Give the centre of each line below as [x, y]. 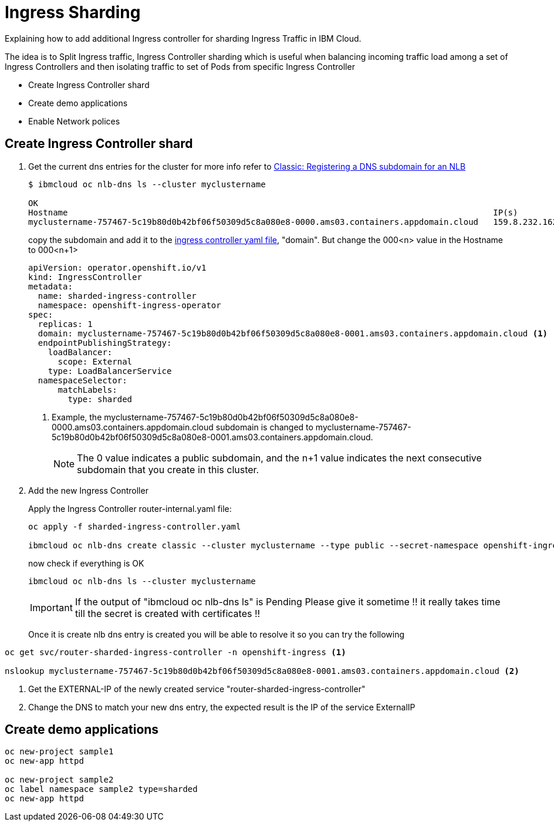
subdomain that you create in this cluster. [168, 469]
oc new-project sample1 [59, 752]
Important [51, 607]
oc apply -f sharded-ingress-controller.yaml [135, 526]
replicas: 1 [65, 324]
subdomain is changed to [264, 427]
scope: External [95, 361]
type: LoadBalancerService [110, 371]
